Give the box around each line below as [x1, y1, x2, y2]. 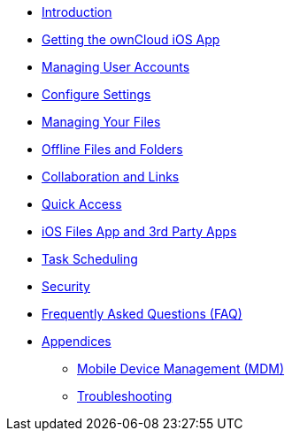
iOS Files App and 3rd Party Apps [42, 224, 237, 239]
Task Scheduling [42, 251, 138, 266]
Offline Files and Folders [42, 142, 183, 157]
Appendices [42, 334, 111, 349]
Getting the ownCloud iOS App [42, 32, 220, 47]
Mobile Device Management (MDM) [77, 361, 285, 376]
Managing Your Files [42, 114, 161, 129]
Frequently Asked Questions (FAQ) [42, 306, 242, 321]
